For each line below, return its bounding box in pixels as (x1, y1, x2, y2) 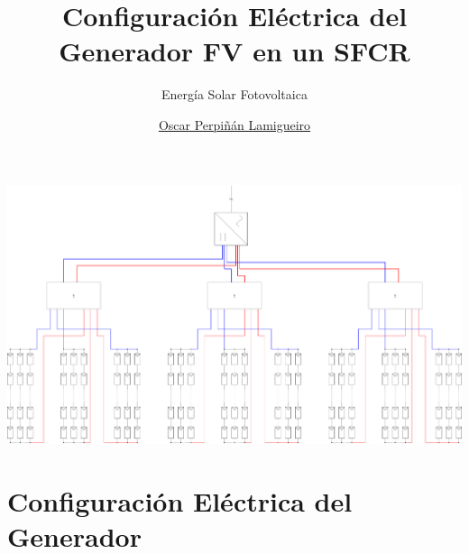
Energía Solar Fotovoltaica (161, 85, 308, 104)
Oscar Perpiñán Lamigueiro (158, 115, 311, 134)
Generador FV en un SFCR (59, 32, 410, 69)
